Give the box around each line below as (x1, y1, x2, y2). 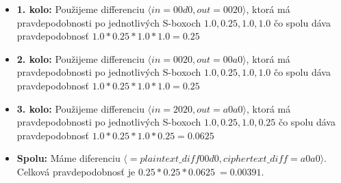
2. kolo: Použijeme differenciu (16, 51, 144, 66)
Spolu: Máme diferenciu (16, 151, 121, 165)
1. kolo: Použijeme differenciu (16, 2, 144, 16)
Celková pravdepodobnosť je (16, 164, 136, 178)
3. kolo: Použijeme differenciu (16, 101, 144, 115)
